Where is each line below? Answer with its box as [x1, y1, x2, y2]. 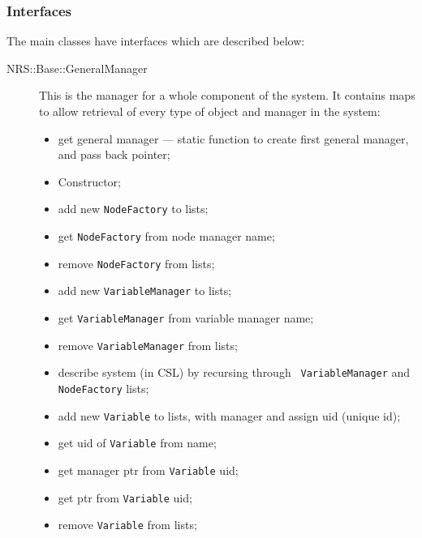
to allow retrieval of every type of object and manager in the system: [39, 103, 381, 119]
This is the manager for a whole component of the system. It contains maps [39, 87, 416, 104]
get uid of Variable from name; [58, 434, 217, 451]
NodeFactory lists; [58, 379, 149, 396]
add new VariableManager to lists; [58, 282, 232, 299]
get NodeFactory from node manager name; [58, 228, 275, 245]
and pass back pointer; [58, 146, 170, 163]
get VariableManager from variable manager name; [58, 310, 314, 326]
